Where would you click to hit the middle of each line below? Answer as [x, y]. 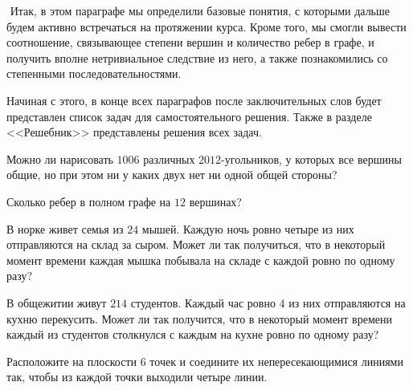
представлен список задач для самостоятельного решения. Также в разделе [189, 116]
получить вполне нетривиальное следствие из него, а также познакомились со [197, 57]
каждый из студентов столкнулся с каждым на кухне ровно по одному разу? [193, 334]
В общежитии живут [57, 302]
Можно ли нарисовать [60, 158]
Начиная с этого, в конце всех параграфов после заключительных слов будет [194, 100]
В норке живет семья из [65, 228]
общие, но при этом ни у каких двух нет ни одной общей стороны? [172, 175]
